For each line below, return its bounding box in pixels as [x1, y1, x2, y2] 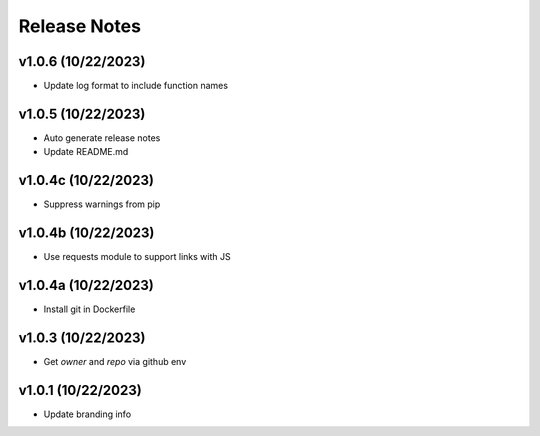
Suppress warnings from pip [43, 198, 161, 210]
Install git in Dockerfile [43, 303, 136, 315]
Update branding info [43, 408, 132, 420]
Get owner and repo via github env [43, 355, 187, 367]
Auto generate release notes [43, 131, 161, 144]
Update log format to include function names [43, 80, 229, 92]
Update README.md [43, 146, 129, 158]
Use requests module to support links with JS [43, 251, 231, 263]
